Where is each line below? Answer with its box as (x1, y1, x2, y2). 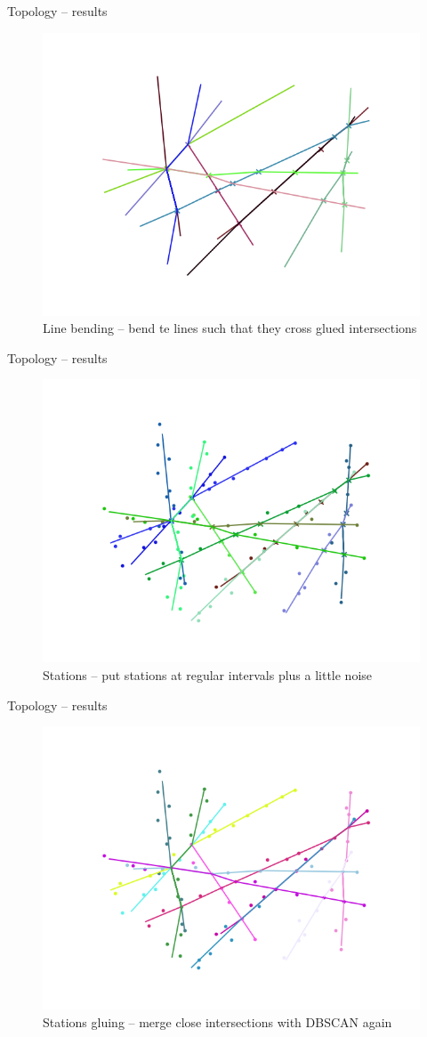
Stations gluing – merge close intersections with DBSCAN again (43, 1012, 392, 1031)
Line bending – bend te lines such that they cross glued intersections (43, 319, 417, 337)
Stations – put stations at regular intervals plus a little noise (43, 665, 373, 684)
